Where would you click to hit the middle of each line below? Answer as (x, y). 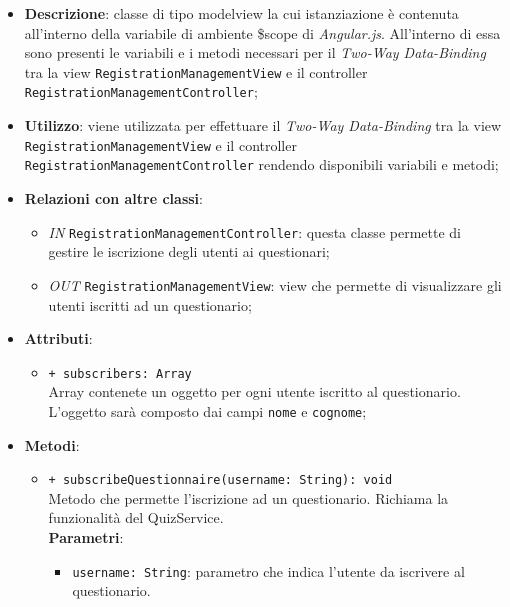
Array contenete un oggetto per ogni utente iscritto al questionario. (254, 391)
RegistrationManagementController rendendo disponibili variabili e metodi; (261, 164)
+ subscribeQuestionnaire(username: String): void (220, 480)
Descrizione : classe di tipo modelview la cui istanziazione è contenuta (241, 13)
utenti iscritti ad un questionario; (150, 304)
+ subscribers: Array (120, 373)
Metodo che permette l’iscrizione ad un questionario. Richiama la (248, 497)
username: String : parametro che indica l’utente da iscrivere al (268, 570)
